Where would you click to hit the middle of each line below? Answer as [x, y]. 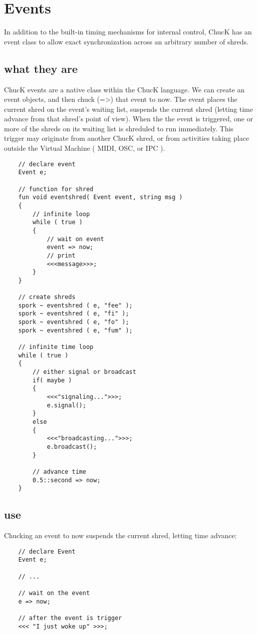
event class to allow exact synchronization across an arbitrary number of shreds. [127, 41]
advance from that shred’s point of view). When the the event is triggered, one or [128, 119]
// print [61, 255]
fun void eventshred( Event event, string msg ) [100, 197]
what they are [41, 68]
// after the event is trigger [70, 618]
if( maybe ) [52, 380]
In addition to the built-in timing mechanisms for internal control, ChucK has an [128, 32]
